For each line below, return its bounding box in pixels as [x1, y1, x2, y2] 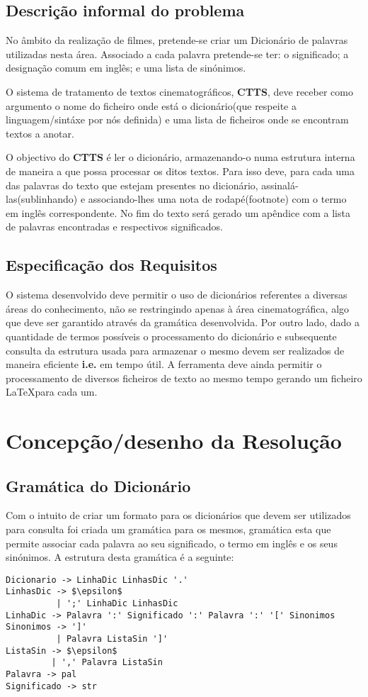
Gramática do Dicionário [6, 474, 191, 496]
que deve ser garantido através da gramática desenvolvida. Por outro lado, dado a [6, 315, 360, 330]
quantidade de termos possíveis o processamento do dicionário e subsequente [6, 328, 337, 343]
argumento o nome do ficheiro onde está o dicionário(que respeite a [6, 98, 297, 113]
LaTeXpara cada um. [6, 384, 98, 399]
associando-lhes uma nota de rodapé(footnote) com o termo [88, 191, 347, 206]
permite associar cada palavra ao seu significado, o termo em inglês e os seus [6, 535, 338, 550]
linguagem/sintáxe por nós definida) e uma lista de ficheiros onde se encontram [6, 112, 349, 127]
